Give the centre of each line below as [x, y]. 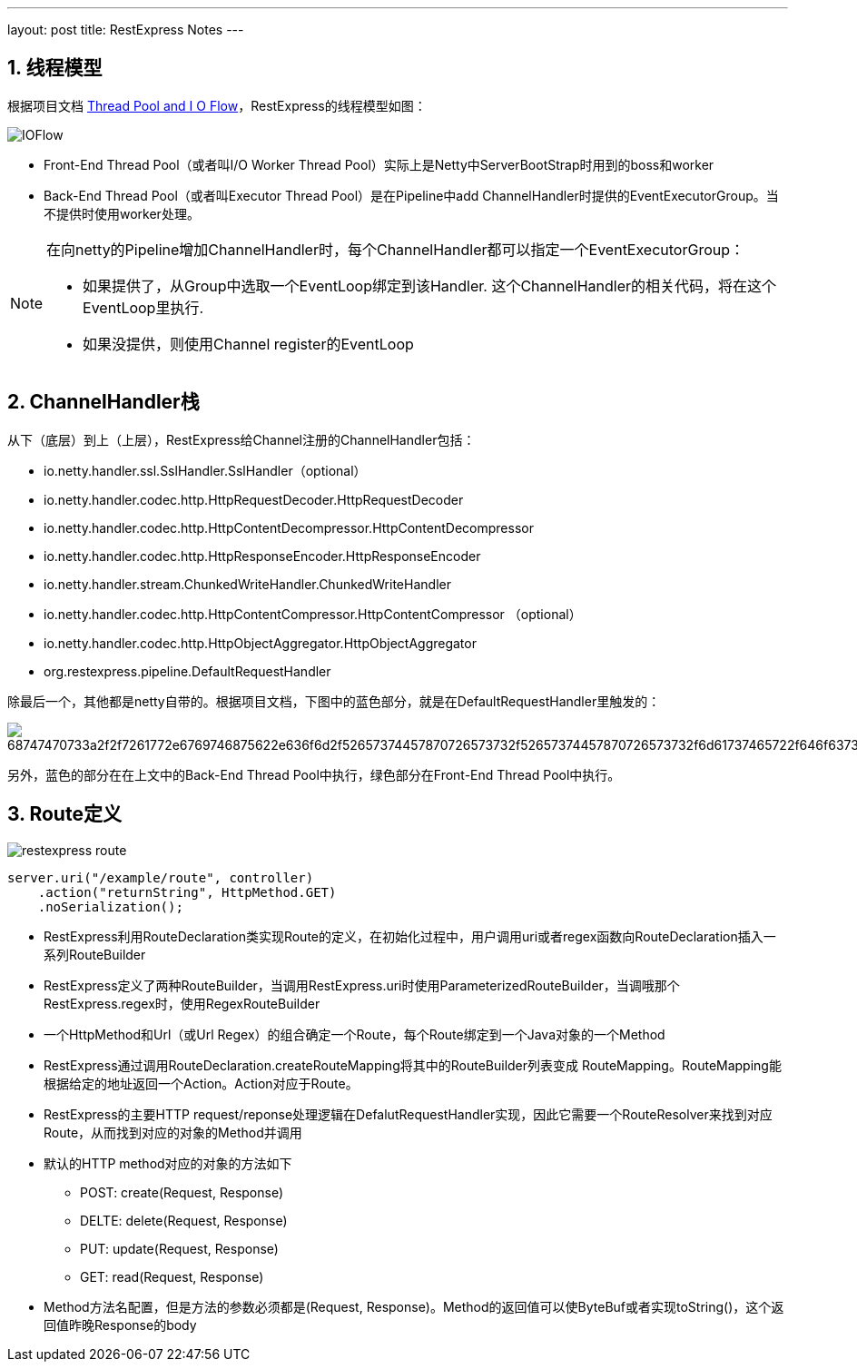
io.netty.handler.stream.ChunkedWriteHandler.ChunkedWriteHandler [247, 584]
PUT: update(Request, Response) [179, 1248]
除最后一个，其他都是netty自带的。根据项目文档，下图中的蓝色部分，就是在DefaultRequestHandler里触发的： [334, 701]
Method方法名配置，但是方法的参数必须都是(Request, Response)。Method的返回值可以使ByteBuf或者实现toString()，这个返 [414, 1306]
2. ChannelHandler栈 [103, 402]
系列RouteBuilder [95, 954]
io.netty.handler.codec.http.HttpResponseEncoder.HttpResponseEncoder [262, 556]
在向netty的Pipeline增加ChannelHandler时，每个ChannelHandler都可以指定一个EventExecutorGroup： [396, 249]
